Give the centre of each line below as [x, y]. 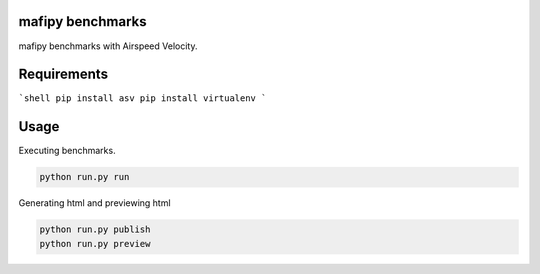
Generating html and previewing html [94, 203]
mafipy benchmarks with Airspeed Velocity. [108, 46]
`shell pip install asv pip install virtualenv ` [142, 98]
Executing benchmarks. [67, 151]
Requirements [63, 74]
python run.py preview [95, 243]
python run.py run [84, 177]
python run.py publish [95, 229]
